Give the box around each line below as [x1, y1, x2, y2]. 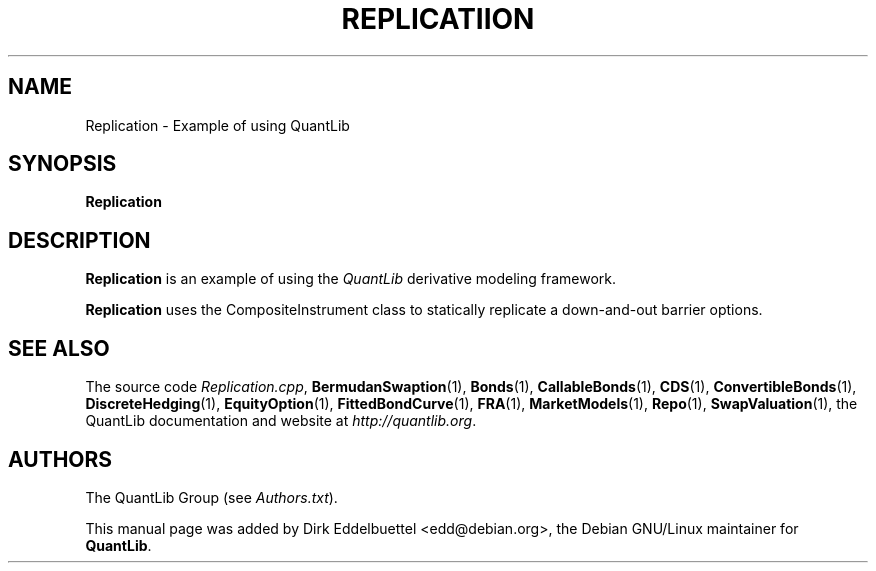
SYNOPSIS [8, 151, 117, 177]
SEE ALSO [8, 335, 110, 361]
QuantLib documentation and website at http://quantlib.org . [85, 412, 477, 430]
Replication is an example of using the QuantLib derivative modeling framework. [85, 270, 617, 288]
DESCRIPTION [8, 227, 151, 253]
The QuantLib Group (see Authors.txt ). [85, 488, 338, 506]
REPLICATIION [341, 2, 535, 36]
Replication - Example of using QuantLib [85, 116, 350, 134]
